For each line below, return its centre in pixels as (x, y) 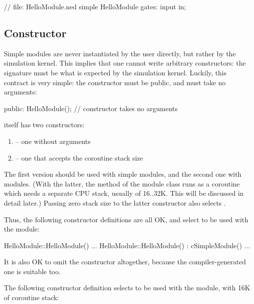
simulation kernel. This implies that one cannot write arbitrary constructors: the (125, 63)
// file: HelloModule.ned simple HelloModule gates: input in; (95, 6)
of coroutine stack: (32, 297)
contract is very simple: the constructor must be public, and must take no (115, 82)
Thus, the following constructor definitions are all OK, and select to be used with (126, 219)
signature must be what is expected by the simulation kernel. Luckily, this (115, 72)
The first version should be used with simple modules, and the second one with (123, 174)
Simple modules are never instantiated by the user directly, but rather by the (120, 53)
